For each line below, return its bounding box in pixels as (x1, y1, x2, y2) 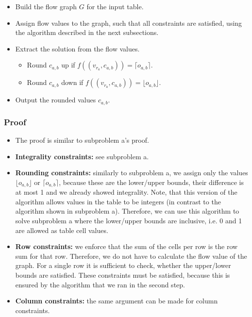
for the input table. (86, 1, 144, 11)
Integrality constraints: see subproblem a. (15, 151, 149, 161)
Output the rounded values (15, 95, 96, 105)
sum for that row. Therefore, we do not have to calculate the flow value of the (15, 250, 247, 261)
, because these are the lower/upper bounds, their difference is (59, 177, 244, 187)
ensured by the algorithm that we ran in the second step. (15, 279, 185, 289)
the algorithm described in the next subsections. (15, 27, 159, 37)
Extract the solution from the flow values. (15, 43, 140, 53)
